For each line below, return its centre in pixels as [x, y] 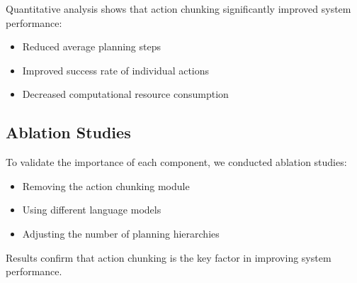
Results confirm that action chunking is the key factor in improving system [169, 257]
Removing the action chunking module [106, 185]
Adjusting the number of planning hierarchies [121, 233]
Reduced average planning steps [92, 46]
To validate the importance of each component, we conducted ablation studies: [176, 162]
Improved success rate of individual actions [116, 70]
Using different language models [92, 210]
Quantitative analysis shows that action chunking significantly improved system [178, 9]
